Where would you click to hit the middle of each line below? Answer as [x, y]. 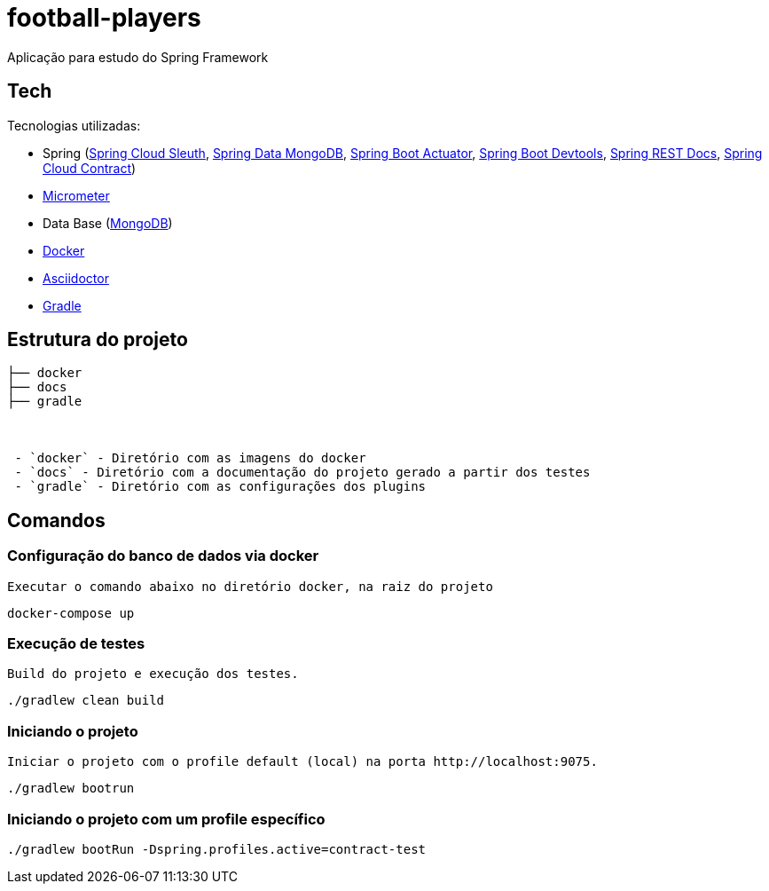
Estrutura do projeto [98, 340]
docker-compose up [71, 613]
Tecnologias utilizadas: [74, 125]
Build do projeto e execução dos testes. [153, 674]
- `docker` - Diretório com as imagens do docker [190, 458]
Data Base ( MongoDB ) [108, 223]
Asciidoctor [76, 278]
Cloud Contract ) [90, 168]
